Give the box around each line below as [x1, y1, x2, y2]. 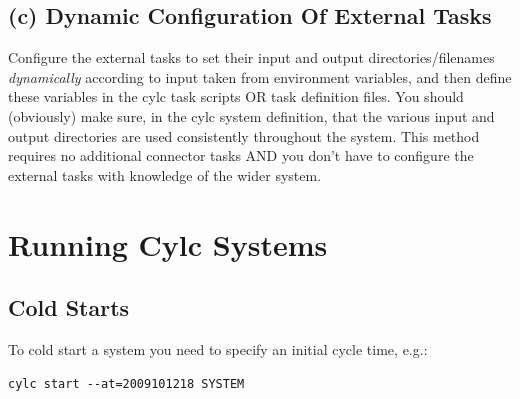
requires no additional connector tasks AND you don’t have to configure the [8, 145, 474, 166]
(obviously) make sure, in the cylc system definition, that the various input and [8, 105, 495, 126]
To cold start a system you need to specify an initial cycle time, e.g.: [8, 338, 428, 359]
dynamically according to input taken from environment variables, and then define [8, 66, 512, 87]
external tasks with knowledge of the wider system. [8, 164, 322, 185]
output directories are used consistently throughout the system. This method [8, 125, 480, 146]
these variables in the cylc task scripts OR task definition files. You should [8, 86, 464, 107]
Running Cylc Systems [8, 223, 328, 264]
